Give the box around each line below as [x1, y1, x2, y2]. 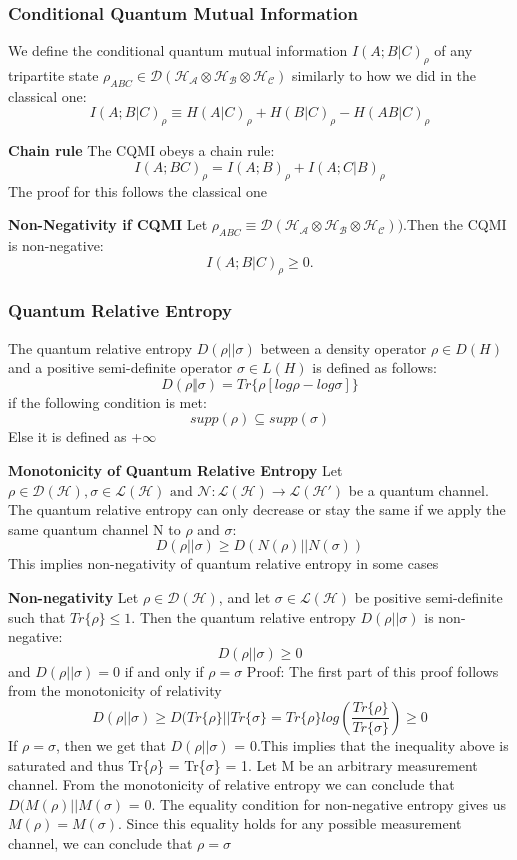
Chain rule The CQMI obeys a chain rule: [8, 140, 275, 161]
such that [8, 606, 66, 627]
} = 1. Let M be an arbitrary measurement [213, 754, 478, 775]
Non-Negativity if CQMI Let [8, 214, 208, 235]
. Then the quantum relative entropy [131, 606, 356, 627]
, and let [218, 586, 271, 607]
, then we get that [55, 734, 166, 755]
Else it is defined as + [8, 426, 143, 447]
